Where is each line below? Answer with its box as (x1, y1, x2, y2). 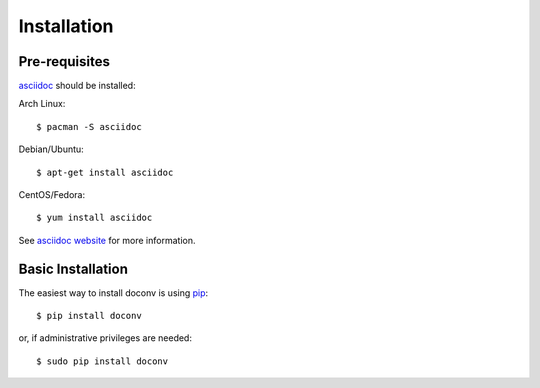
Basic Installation (18, 260, 129, 277)
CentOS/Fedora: (18, 189, 85, 201)
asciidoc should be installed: (18, 80, 136, 92)
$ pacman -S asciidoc (36, 121, 142, 132)
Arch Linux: (18, 98, 66, 110)
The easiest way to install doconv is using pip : (18, 286, 209, 299)
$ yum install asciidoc (36, 212, 153, 224)
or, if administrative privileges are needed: (18, 332, 192, 344)
